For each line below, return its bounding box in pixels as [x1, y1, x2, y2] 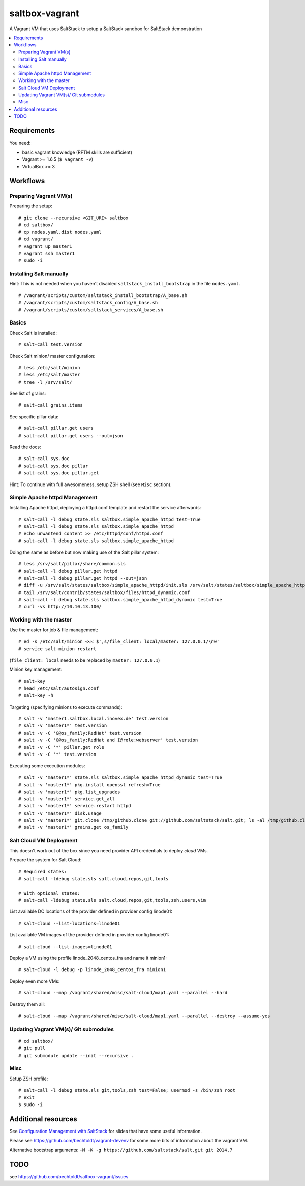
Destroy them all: [9, 1001, 45, 1007]
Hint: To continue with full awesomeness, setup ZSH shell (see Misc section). [9, 481, 172, 488]
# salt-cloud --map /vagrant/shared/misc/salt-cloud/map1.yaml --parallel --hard [18, 990, 228, 996]
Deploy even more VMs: [9, 978, 60, 984]
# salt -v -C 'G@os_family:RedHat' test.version [18, 730, 142, 736]
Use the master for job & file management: [9, 627, 99, 633]
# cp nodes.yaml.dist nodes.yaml [18, 229, 102, 235]
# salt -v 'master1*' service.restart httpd [18, 803, 132, 809]
